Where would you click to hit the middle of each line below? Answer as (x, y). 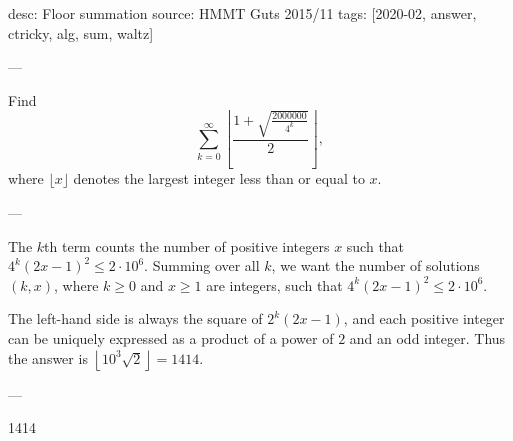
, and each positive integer (424, 318)
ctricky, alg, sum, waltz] (81, 32)
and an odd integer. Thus (427, 337)
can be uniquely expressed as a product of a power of (171, 337)
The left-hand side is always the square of (135, 318)
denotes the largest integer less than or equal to (219, 178)
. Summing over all (202, 265)
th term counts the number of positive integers (187, 245)
